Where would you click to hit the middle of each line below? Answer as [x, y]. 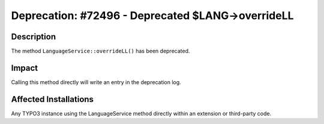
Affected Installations [52, 99]
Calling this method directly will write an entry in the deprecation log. [96, 82]
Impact [25, 68]
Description [34, 37]
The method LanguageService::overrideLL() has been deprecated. [100, 51]
